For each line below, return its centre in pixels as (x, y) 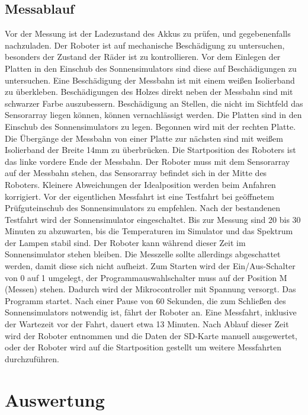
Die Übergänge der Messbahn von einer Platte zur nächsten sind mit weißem (144, 138)
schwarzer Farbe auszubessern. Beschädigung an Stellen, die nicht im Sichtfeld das (154, 103)
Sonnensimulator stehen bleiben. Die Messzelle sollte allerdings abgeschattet (143, 254)
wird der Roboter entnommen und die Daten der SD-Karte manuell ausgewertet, (151, 335)
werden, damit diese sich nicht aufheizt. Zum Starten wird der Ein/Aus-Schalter (150, 266)
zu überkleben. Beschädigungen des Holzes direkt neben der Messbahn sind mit (149, 92)
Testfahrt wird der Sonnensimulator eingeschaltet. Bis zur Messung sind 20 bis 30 (153, 219)
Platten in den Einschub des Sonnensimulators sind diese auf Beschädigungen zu (151, 68)
